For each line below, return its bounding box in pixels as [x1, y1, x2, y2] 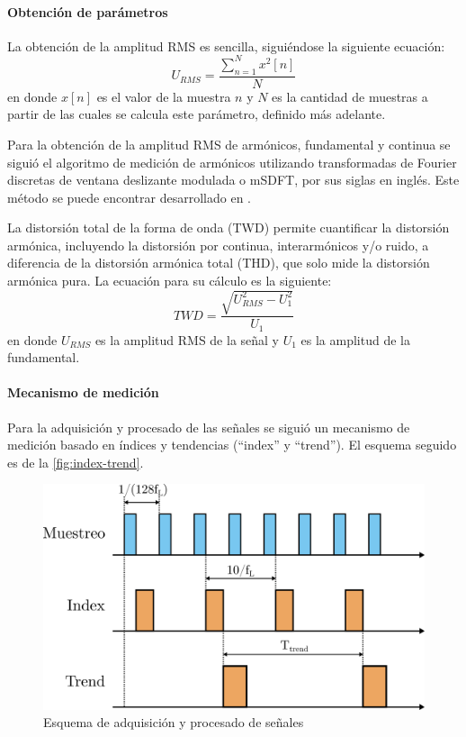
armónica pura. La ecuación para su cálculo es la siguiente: [7, 271, 332, 290]
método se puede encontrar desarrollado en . [7, 187, 251, 206]
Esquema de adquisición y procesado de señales [43, 713, 304, 732]
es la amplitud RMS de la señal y [94, 330, 279, 349]
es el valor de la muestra [96, 86, 231, 105]
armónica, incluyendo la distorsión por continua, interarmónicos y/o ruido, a [7, 235, 429, 254]
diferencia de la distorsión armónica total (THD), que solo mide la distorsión [7, 253, 430, 272]
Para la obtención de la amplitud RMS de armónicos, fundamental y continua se [7, 134, 451, 153]
